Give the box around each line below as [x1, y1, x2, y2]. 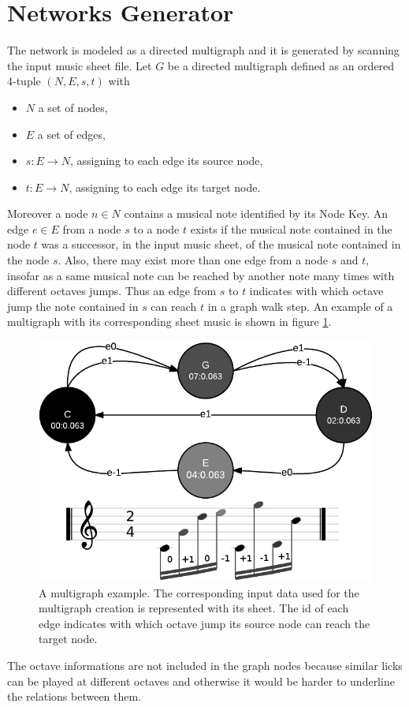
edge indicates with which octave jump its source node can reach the [39, 615, 370, 631]
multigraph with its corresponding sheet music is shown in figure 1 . [7, 313, 332, 330]
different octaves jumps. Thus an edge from [7, 282, 217, 299]
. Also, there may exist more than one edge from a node [58, 252, 328, 268]
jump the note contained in [7, 297, 139, 314]
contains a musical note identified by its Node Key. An [124, 205, 389, 222]
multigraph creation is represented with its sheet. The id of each [39, 600, 349, 616]
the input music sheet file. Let [7, 57, 152, 73]
